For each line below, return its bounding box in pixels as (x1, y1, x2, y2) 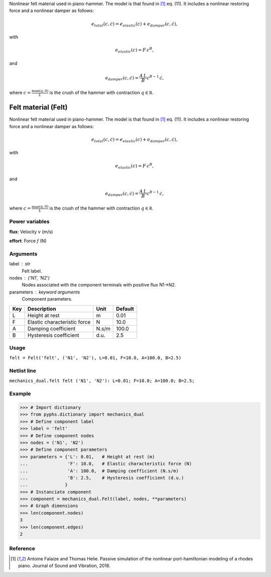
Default (116, 305, 134, 312)
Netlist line (9, 367, 36, 374)
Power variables (9, 218, 50, 225)
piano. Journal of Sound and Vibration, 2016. (18, 563, 110, 569)
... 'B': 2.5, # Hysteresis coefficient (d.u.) (20, 475, 184, 480)
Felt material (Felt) (9, 103, 68, 112)
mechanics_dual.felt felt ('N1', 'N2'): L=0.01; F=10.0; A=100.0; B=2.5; (9, 378, 195, 384)
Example (9, 390, 31, 397)
